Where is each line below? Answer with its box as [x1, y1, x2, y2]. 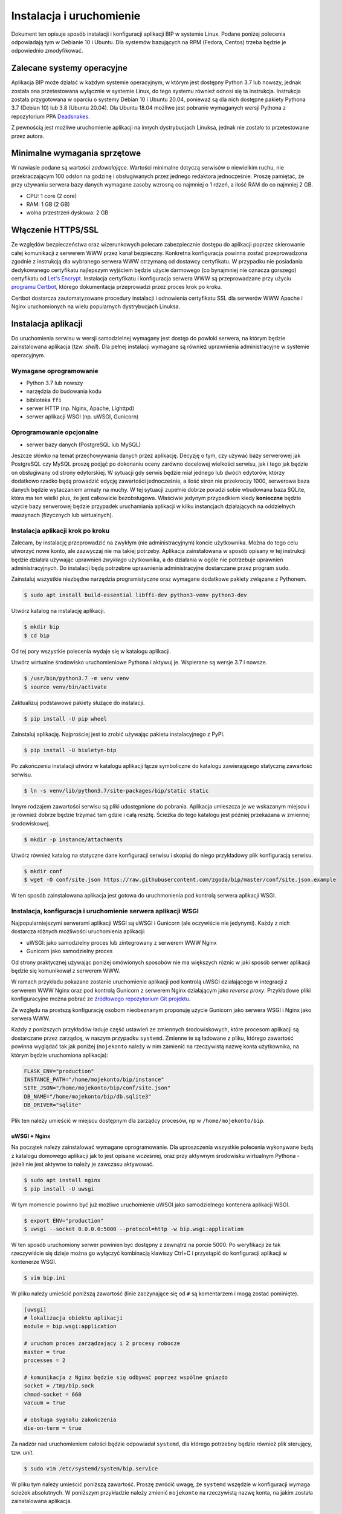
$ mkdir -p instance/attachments [24, 836, 123, 843]
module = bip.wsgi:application [24, 1323, 117, 1330]
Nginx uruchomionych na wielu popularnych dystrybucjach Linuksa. [11, 303, 181, 310]
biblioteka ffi [26, 396, 62, 403]
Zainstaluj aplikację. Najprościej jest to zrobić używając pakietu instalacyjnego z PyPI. [11, 730, 225, 738]
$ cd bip [24, 632, 50, 639]
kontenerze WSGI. [11, 1258, 57, 1265]
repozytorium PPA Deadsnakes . [11, 113, 90, 120]
